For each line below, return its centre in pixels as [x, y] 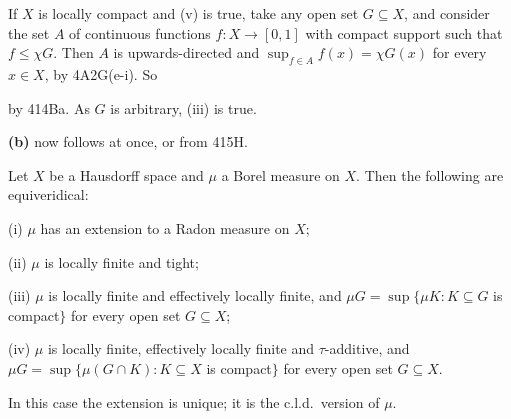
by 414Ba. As [49, 107]
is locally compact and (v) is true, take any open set [198, 13]
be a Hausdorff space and [126, 174]
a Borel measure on [280, 174]
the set [29, 32]
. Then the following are [430, 174]
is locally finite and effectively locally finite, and [195, 295]
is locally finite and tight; [121, 261]
